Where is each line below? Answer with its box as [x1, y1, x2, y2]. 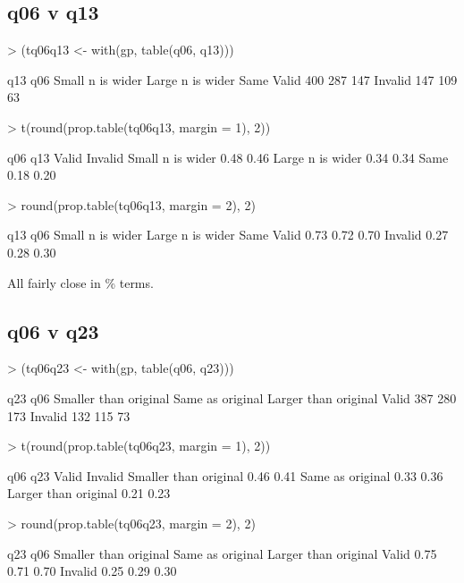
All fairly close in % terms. [7, 273, 154, 291]
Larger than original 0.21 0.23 [7, 484, 171, 503]
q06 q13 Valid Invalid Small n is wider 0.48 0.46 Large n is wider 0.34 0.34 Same [7, 148, 449, 166]
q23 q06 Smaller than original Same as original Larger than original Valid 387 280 [7, 388, 457, 407]
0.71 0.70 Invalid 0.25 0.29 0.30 [7, 562, 177, 580]
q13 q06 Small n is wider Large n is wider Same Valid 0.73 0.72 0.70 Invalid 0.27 [7, 225, 449, 244]
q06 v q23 [7, 317, 99, 344]
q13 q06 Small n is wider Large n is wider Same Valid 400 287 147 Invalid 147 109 [7, 70, 458, 89]
